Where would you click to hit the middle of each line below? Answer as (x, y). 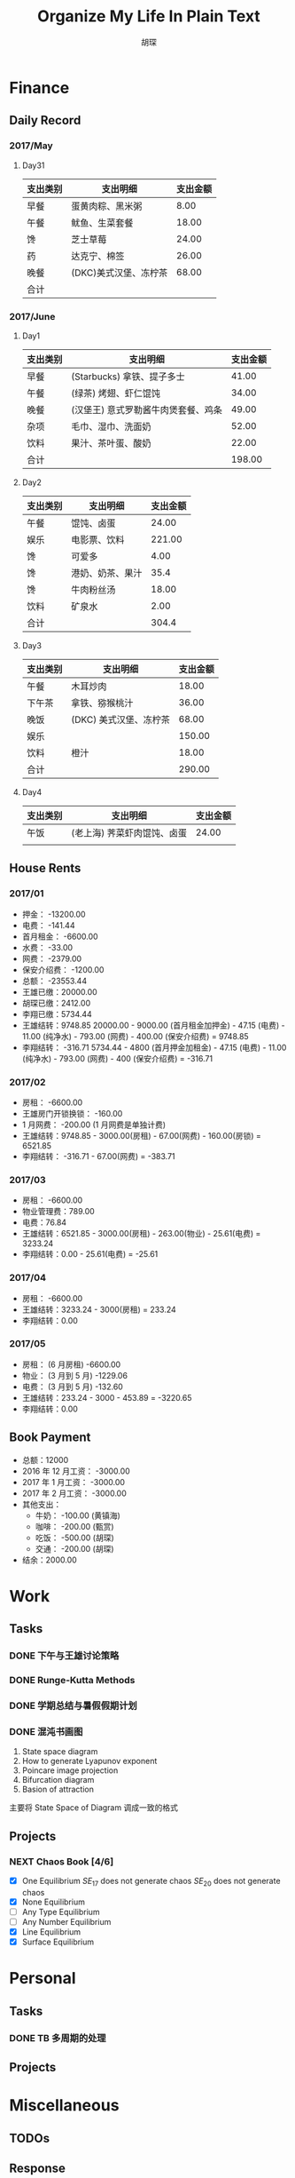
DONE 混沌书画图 (46, 1731)
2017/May (31, 146)
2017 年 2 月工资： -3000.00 (74, 1493)
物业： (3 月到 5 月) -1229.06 (75, 1375)
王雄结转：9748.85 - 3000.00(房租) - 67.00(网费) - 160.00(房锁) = (141, 1135)
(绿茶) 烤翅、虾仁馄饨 (116, 393)
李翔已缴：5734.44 (57, 1013)
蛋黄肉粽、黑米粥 (106, 206)
